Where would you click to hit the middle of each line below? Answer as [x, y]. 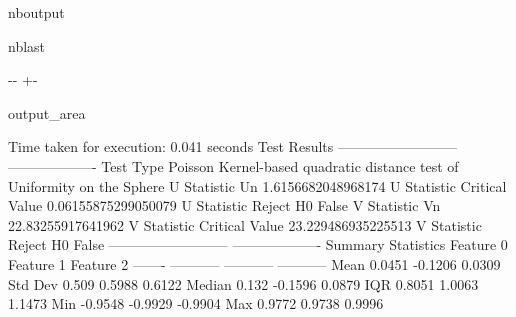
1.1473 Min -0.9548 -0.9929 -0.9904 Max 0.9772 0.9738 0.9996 [196, 303]
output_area [47, 112]
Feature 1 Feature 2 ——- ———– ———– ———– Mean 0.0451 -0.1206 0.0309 [254, 263]
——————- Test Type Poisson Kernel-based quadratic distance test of [233, 165]
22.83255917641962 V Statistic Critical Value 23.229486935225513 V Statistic [245, 224]
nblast [27, 45]
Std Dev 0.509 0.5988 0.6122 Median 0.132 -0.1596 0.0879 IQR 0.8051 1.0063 [243, 283]
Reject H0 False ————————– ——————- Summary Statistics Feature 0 [258, 244]
